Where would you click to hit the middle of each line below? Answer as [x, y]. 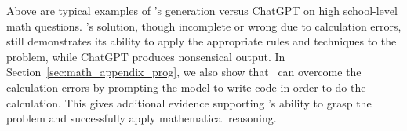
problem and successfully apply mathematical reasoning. [142, 118]
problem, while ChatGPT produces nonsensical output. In [146, 56]
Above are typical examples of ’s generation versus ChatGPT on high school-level [202, 10]
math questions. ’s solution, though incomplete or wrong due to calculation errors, [204, 25]
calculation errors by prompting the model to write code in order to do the [186, 87]
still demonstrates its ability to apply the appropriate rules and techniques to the [202, 41]
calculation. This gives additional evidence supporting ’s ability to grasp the [189, 102]
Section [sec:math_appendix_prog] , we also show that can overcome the [184, 72]
